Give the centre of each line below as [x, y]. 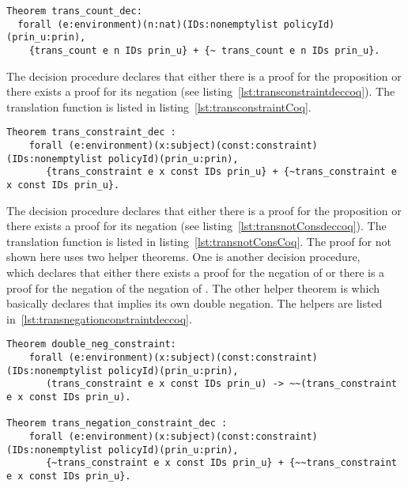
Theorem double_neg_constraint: [91, 344]
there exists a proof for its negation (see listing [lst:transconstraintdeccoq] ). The [201, 91]
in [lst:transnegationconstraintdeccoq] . [99, 318]
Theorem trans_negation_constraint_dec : [117, 424]
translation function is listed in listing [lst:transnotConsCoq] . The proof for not [199, 241]
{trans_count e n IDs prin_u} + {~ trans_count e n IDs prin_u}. [204, 50]
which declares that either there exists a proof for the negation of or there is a [196, 272]
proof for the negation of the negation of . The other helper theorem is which [193, 288]
